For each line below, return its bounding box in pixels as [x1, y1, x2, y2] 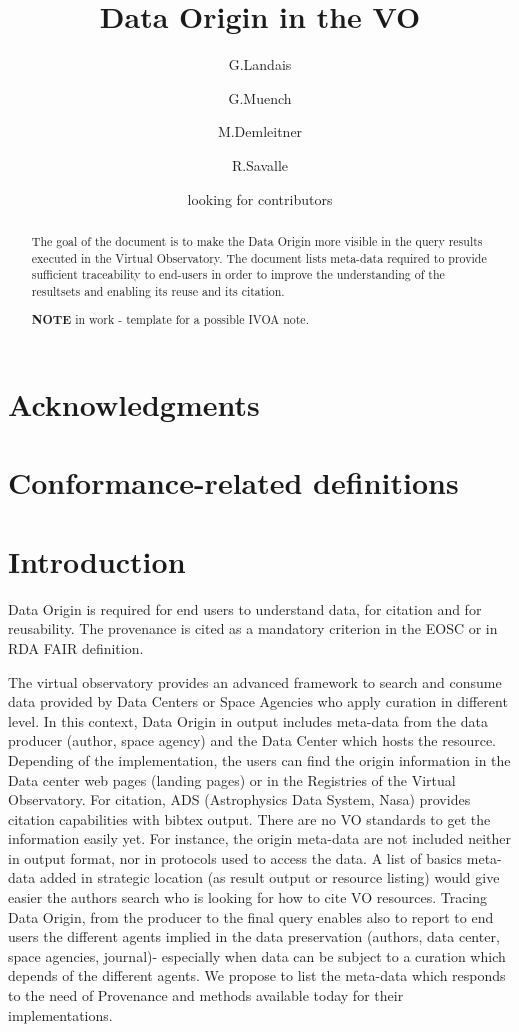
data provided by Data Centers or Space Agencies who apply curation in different [8, 691, 508, 712]
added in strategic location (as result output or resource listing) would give [39, 867, 500, 888]
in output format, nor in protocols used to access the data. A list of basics [8, 847, 463, 868]
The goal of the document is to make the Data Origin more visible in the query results [31, 232, 483, 249]
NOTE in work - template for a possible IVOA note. [31, 311, 309, 329]
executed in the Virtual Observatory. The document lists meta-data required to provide [31, 249, 487, 266]
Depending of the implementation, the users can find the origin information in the [8, 749, 511, 770]
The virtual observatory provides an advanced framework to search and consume [8, 671, 502, 692]
